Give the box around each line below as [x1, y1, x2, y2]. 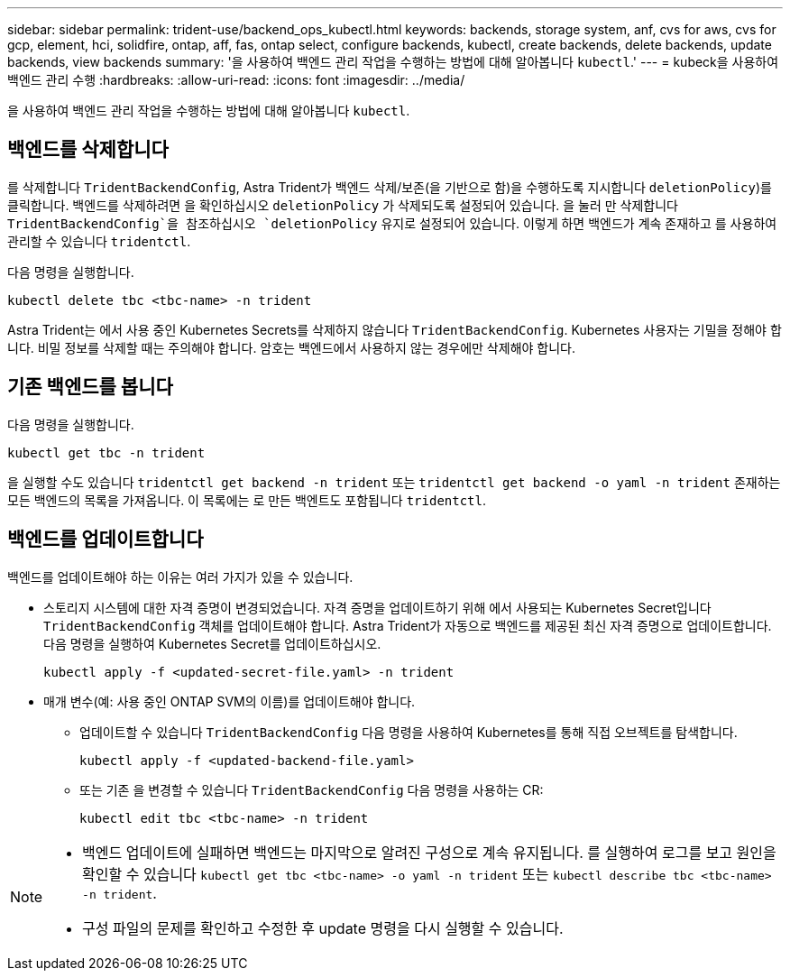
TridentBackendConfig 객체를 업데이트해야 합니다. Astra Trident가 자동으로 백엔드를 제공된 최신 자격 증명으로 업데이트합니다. [43, 617, 772, 633]
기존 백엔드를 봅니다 [7, 375, 173, 399]
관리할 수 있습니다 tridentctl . [7, 233, 191, 249]
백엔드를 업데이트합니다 [7, 528, 204, 551]
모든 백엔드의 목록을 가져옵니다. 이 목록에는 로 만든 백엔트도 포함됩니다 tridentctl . [7, 492, 487, 508]
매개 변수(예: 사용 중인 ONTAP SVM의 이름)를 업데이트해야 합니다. [43, 693, 416, 709]
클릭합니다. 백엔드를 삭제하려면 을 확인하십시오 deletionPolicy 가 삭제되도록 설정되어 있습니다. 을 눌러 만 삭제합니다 [7, 197, 678, 213]
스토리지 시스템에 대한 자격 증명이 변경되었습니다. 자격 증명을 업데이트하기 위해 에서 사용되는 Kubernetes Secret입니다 [43, 599, 712, 615]
